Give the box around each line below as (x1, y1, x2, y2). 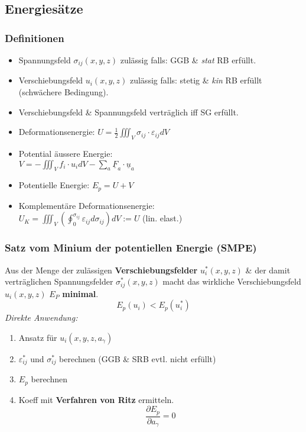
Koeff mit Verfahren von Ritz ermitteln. (18, 393, 174, 405)
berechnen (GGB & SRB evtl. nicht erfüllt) (59, 352, 216, 365)
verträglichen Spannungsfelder (5, 275, 113, 288)
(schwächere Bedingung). (18, 86, 109, 98)
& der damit (245, 263, 291, 276)
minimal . (62, 287, 99, 299)
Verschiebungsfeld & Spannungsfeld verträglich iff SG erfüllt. (18, 105, 239, 118)
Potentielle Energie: (18, 179, 90, 191)
